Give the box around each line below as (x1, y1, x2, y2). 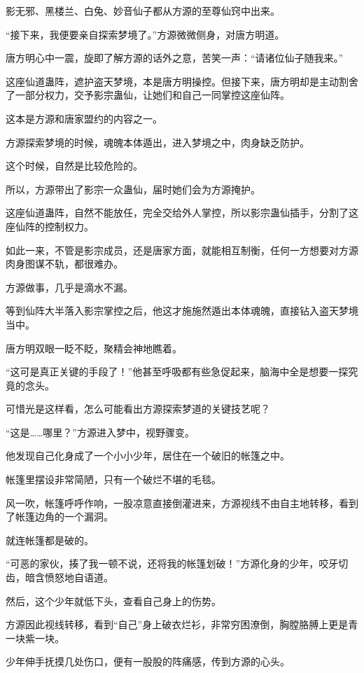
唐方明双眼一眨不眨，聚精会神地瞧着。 (6, 340, 182, 355)
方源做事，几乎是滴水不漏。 (6, 279, 133, 294)
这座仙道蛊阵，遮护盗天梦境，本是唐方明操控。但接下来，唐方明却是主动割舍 (6, 74, 358, 88)
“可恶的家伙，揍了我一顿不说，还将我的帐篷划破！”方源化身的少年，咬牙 (6, 556, 339, 571)
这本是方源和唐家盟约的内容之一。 (6, 111, 162, 125)
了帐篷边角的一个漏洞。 (6, 509, 113, 524)
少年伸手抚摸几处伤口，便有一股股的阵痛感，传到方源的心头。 (6, 654, 290, 669)
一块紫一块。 (6, 630, 64, 645)
